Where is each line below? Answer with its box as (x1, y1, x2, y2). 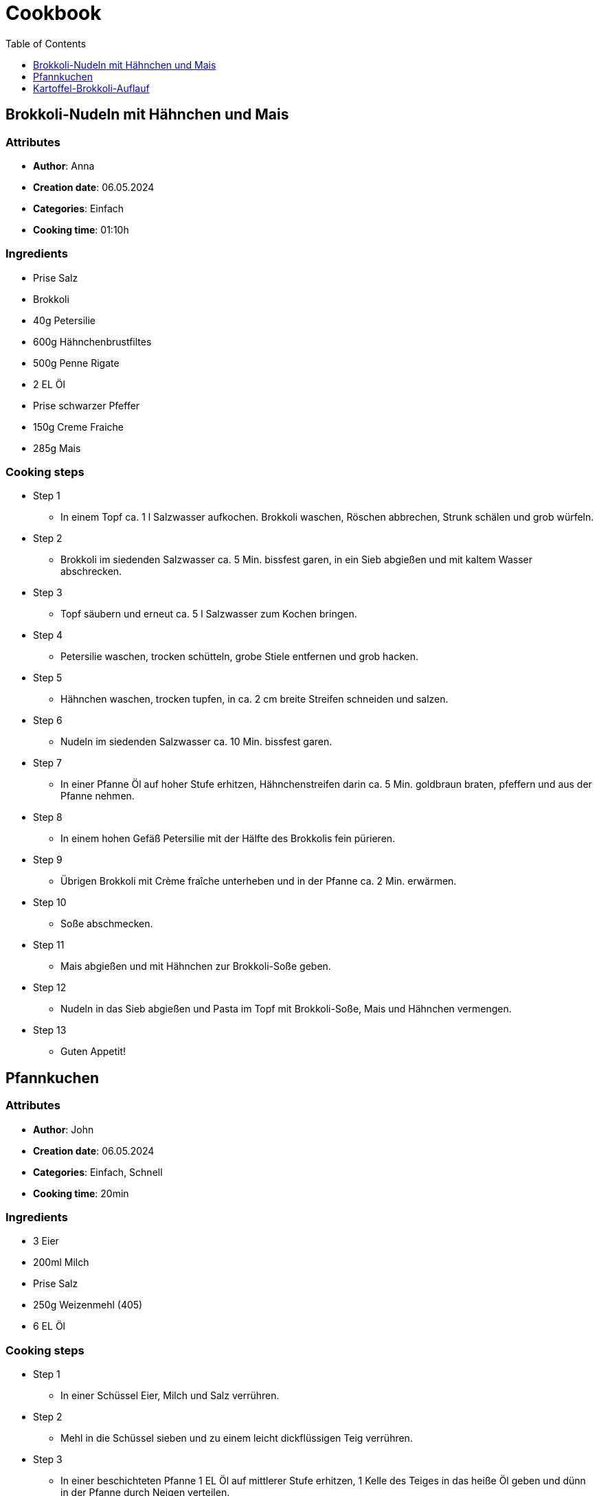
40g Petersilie (33, 314, 96, 326)
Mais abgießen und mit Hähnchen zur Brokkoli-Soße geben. (60, 960, 331, 973)
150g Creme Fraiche (33, 420, 124, 433)
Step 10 (33, 896, 67, 909)
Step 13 (33, 1024, 67, 1036)
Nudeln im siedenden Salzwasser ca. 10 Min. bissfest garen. (60, 736, 332, 748)
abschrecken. (60, 565, 122, 578)
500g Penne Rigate (33, 356, 120, 369)
